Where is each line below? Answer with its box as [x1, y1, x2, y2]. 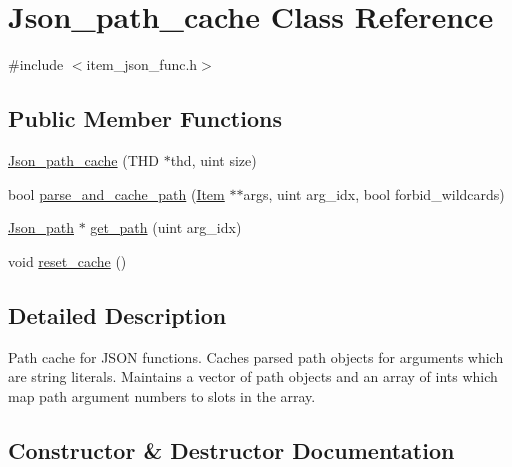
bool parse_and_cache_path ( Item [8, 183, 225, 204]
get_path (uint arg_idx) [90, 217, 242, 238]
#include [8, 54, 64, 75]
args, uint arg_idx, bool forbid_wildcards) [243, 183, 505, 204]
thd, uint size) [170, 149, 257, 170]
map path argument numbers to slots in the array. [8, 385, 316, 406]
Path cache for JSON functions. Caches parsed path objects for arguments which [8, 346, 504, 367]
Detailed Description [8, 299, 227, 330]
